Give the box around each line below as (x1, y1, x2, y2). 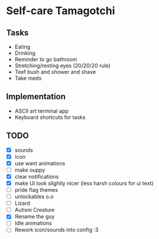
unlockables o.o (14, 193, 54, 200)
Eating (14, 43, 31, 50)
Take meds (14, 75, 42, 81)
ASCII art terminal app (14, 107, 69, 114)
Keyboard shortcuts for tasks (14, 113, 86, 120)
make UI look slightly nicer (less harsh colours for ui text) (14, 179, 154, 186)
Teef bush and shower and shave (14, 68, 96, 75)
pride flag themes (14, 186, 58, 193)
